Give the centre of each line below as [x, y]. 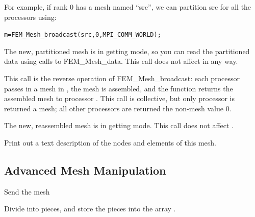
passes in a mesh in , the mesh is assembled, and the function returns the [119, 88]
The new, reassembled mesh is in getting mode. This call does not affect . [119, 125]
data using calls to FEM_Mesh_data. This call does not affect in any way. [121, 61]
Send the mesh [27, 191]
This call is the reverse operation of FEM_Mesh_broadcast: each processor [122, 78]
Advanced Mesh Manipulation [85, 170]
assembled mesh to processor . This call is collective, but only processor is [119, 98]
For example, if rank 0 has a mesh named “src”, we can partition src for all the [128, 7]
